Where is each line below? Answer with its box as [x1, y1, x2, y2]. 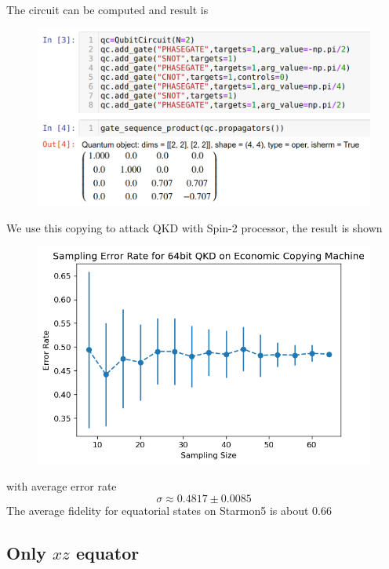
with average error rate [6, 478, 117, 494]
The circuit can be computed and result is [6, 2, 209, 17]
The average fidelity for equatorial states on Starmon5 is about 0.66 [6, 502, 332, 518]
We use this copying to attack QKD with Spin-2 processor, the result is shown [6, 219, 383, 235]
